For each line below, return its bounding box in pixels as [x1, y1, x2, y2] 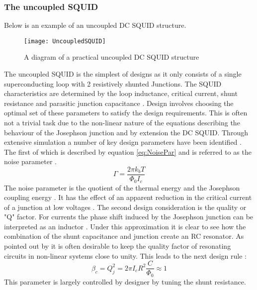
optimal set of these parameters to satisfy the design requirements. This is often [4, 107, 248, 118]
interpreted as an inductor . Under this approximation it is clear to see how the [4, 221, 246, 231]
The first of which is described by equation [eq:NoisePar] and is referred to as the [4, 146, 252, 157]
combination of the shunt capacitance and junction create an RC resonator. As [4, 231, 244, 241]
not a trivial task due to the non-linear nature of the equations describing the [4, 117, 240, 128]
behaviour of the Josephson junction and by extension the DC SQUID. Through [4, 127, 248, 137]
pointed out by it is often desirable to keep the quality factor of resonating [4, 241, 231, 251]
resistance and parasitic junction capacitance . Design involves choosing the [4, 97, 234, 108]
